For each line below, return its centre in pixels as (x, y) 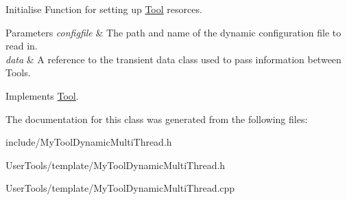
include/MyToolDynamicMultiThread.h (89, 142)
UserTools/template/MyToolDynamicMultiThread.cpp (120, 188)
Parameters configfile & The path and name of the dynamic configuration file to (173, 32)
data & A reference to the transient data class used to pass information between (173, 59)
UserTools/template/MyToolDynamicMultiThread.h (116, 165)
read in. (22, 46)
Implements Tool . (42, 95)
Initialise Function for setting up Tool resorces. (104, 9)
